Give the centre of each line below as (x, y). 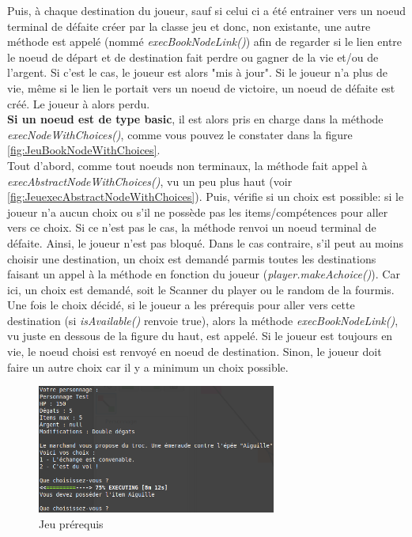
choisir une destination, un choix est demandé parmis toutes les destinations (192, 258)
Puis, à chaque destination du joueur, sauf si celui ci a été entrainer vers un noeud (206, 10)
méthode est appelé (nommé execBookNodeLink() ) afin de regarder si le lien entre (205, 42)
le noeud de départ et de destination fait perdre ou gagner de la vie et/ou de (193, 57)
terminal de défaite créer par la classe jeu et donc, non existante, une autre (189, 26)
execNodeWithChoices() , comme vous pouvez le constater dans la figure (180, 134)
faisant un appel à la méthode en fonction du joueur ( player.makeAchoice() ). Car (204, 274)
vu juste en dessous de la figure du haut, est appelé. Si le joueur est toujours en (200, 336)
